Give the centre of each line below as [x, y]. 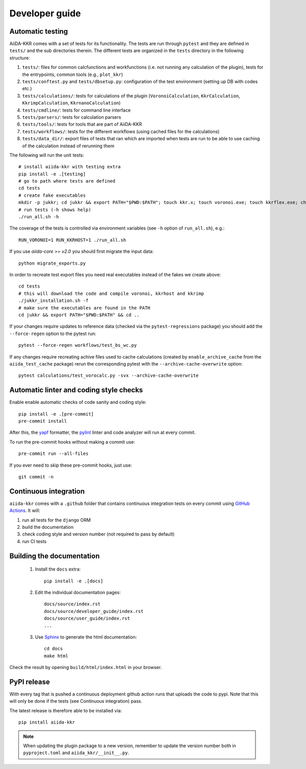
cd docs [54, 649]
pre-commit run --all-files [54, 454]
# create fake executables [52, 195]
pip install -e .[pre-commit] [56, 414]
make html [56, 656]
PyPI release [30, 682]
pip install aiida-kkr [47, 722]
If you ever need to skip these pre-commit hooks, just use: [71, 465]
